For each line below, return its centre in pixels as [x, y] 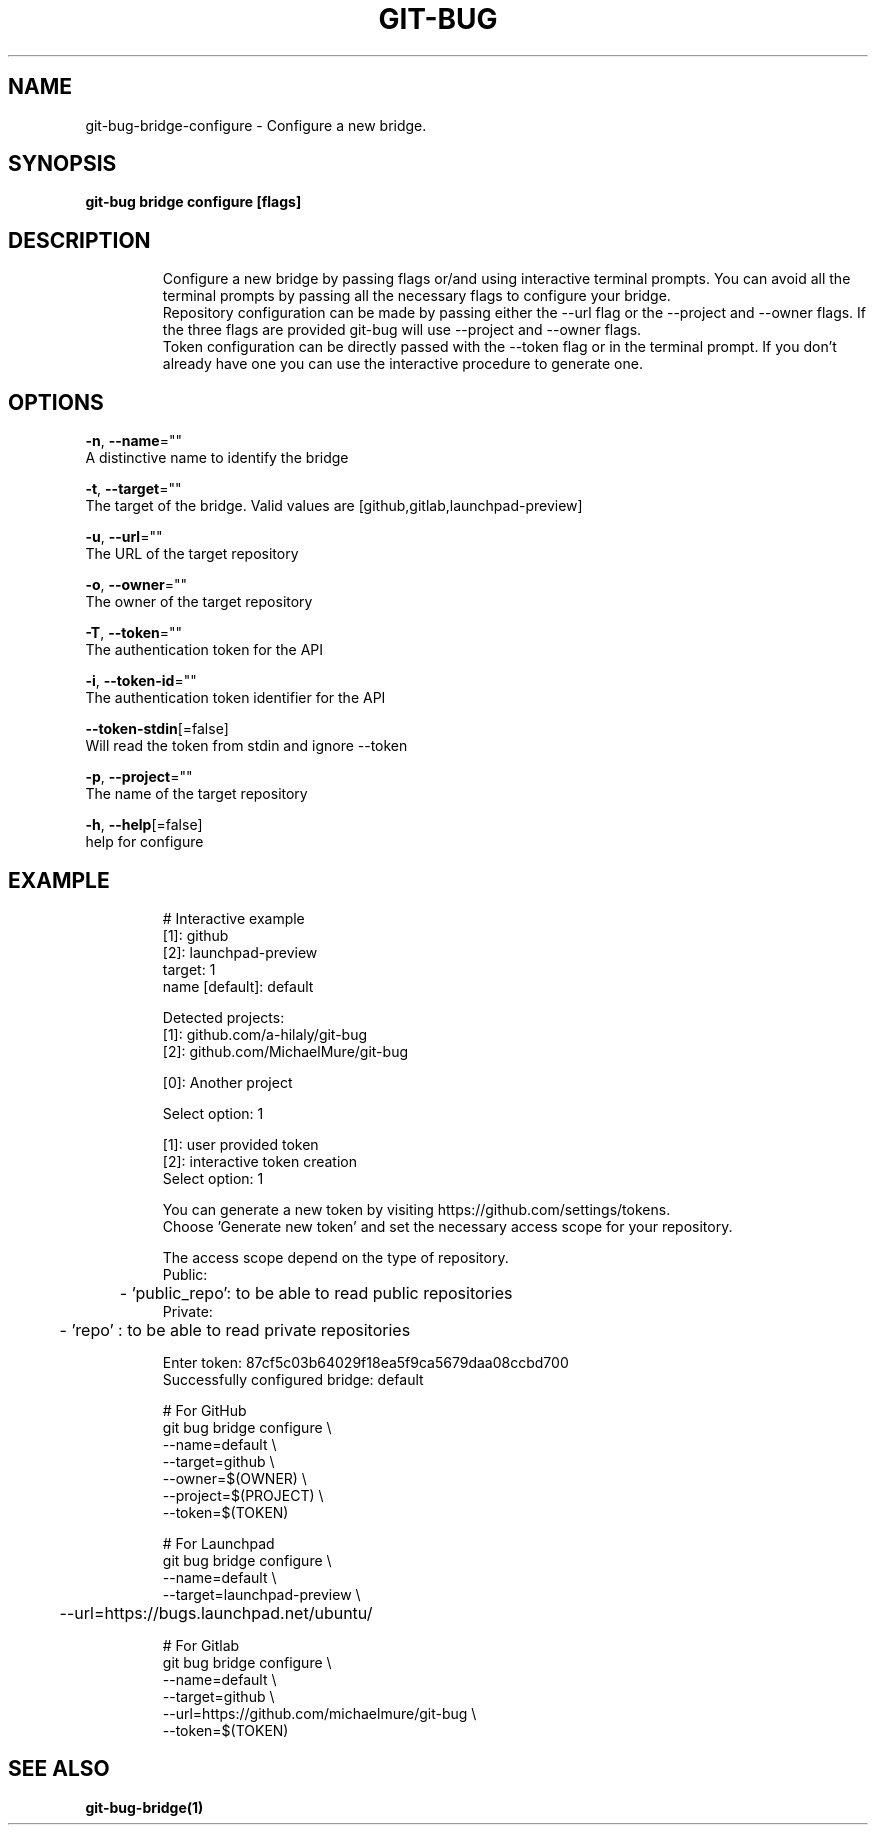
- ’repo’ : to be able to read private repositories [235, 1329]
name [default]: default [238, 986]
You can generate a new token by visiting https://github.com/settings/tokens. [416, 1209]
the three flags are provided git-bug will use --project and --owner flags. [402, 330]
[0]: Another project [227, 1082]
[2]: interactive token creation [259, 1161]
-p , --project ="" [139, 777]
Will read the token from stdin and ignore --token [246, 746]
